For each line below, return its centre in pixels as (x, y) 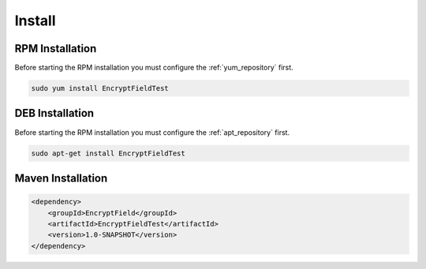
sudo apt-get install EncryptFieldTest (108, 153)
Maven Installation (61, 178)
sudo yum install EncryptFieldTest (100, 88)
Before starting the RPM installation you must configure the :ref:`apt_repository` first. (152, 132)
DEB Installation (54, 113)
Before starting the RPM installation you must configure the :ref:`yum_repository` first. (154, 68)
